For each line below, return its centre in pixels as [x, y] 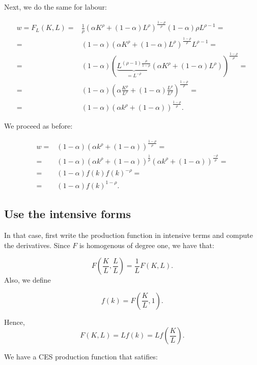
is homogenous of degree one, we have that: [147, 245]
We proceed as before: [38, 126]
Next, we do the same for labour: [55, 7]
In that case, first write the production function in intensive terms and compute [128, 235]
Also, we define [27, 280]
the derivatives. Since [37, 245]
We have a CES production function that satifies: [81, 357]
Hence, [15, 322]
